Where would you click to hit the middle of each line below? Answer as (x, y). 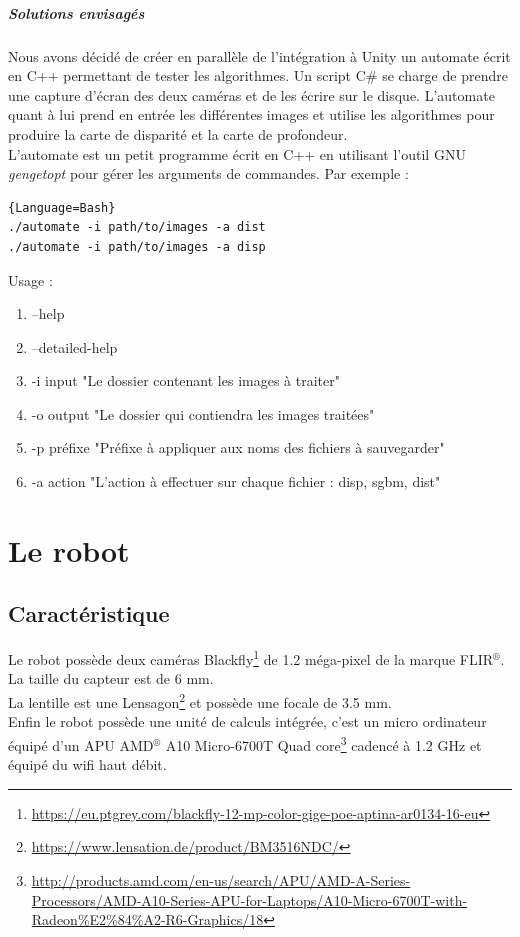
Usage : (30, 279)
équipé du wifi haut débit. (87, 764)
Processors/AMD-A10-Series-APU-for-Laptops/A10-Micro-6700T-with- (249, 899)
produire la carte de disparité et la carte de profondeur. (178, 133)
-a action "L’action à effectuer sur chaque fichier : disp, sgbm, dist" (236, 481)
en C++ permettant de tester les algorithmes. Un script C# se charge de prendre (258, 75)
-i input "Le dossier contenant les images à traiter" (185, 380)
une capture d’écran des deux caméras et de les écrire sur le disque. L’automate (251, 94)
